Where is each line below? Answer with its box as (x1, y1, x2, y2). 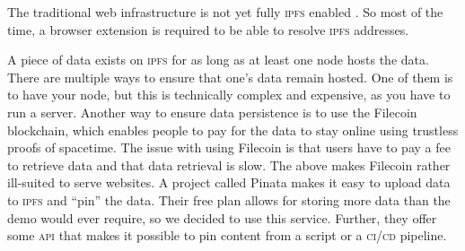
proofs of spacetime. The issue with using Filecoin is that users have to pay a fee (7, 138, 451, 157)
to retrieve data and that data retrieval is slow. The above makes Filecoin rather (7, 155, 451, 174)
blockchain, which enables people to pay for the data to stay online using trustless (7, 120, 459, 139)
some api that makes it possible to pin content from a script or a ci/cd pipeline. (7, 226, 447, 245)
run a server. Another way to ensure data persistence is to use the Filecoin (7, 102, 417, 121)
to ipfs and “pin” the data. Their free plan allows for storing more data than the (7, 190, 451, 209)
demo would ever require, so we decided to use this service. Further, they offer (7, 208, 437, 227)
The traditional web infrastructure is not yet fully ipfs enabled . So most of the (7, 3, 443, 21)
